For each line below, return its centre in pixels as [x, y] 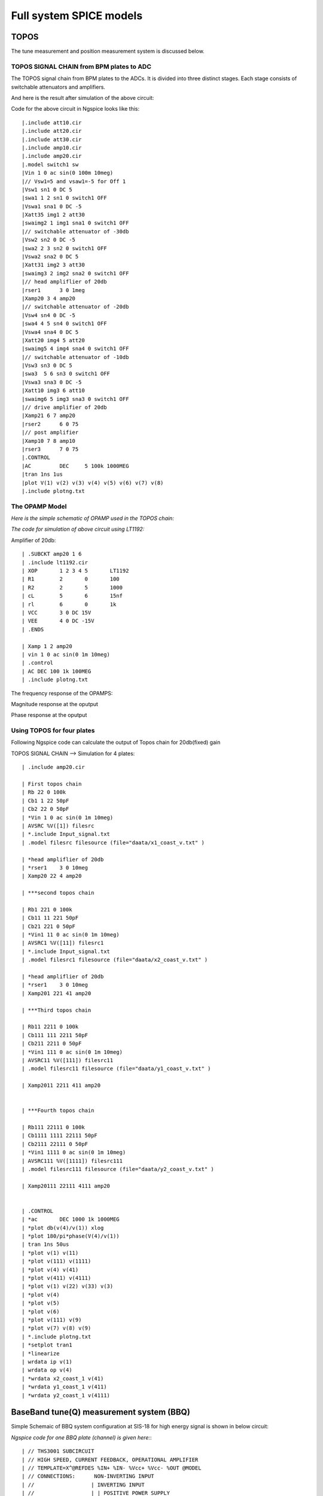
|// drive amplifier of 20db [64, 408]
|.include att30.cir [52, 139]
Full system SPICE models [77, 16]
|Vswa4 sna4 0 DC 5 [50, 332]
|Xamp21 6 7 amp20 [49, 416]
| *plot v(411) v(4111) [57, 1278]
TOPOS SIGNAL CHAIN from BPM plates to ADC [81, 66]
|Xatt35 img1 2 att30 [53, 215]
